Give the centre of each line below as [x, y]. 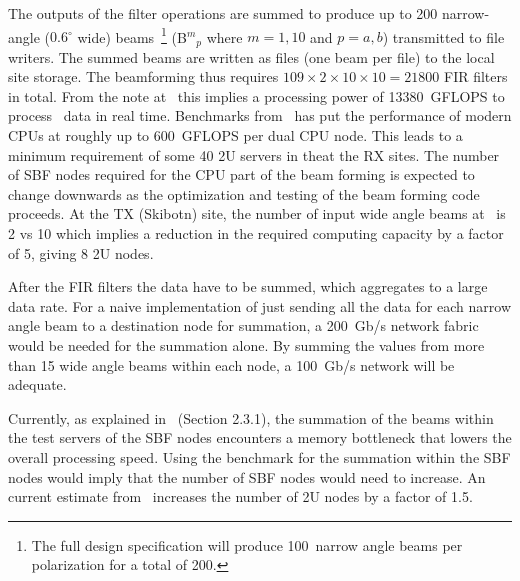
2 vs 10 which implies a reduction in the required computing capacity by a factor [256, 233]
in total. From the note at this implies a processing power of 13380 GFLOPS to [256, 95]
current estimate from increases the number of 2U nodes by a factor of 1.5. [240, 496]
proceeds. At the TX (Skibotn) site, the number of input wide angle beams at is [257, 213]
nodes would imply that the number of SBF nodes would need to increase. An [247, 476]
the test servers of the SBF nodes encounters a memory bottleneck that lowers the [260, 437]
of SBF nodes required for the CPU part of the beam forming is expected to [241, 174]
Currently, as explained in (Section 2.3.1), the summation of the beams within [251, 417]
